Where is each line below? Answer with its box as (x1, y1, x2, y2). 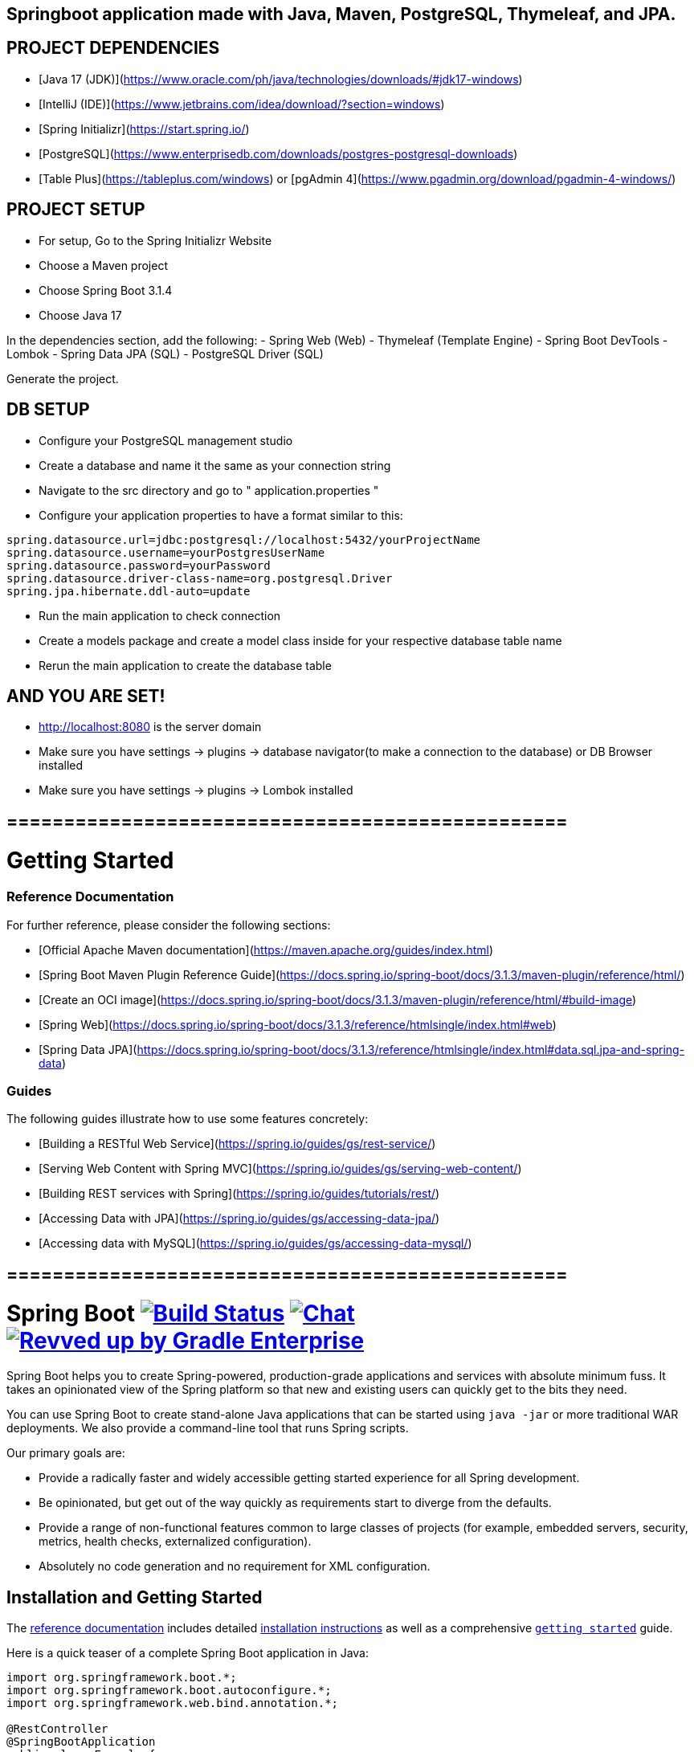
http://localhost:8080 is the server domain (39, 720, 262, 734)
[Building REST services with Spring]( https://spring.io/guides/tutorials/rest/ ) (39, 1186, 440, 1201)
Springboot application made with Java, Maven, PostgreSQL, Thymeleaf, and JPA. (6, 4, 676, 24)
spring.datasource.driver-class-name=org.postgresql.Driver (6, 571, 393, 585)
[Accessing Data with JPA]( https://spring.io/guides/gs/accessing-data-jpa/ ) (39, 1211, 440, 1226)
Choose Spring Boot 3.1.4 (39, 283, 173, 297)
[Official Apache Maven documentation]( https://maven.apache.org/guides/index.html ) (39, 942, 494, 957)
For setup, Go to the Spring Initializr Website (39, 233, 272, 247)
